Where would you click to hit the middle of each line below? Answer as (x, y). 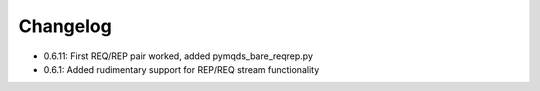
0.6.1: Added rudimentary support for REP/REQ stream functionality (181, 69)
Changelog (65, 26)
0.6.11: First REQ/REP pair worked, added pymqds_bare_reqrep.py (178, 56)
